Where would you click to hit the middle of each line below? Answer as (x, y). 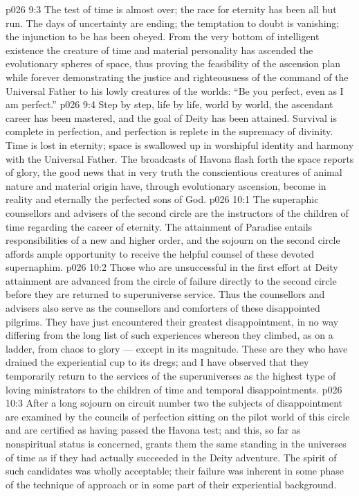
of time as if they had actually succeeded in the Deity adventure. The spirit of (171, 457)
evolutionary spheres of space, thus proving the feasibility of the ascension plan (173, 63)
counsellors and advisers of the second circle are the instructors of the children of (177, 212)
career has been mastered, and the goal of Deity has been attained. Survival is (171, 117)
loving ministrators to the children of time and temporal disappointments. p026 (174, 389)
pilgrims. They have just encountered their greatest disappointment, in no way (172, 321)
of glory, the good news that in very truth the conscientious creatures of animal (174, 172)
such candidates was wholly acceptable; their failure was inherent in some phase (175, 471)
